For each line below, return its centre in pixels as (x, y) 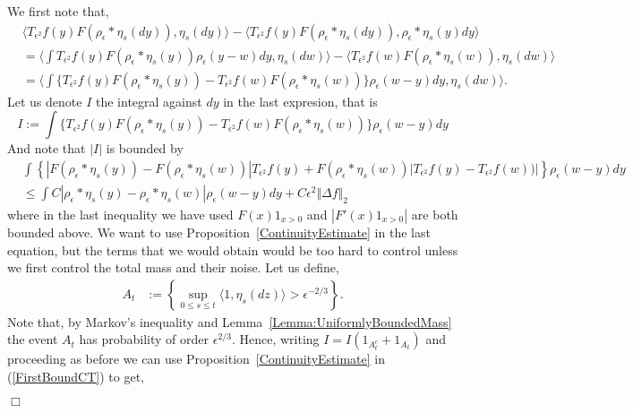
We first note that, (58, 11)
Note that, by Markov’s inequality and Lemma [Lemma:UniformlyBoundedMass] (230, 321)
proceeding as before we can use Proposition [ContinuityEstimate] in (197, 359)
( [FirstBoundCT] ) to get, (76, 376)
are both (435, 214)
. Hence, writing (275, 339)
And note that (47, 148)
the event (33, 339)
